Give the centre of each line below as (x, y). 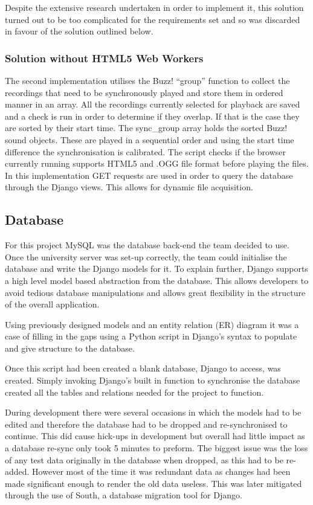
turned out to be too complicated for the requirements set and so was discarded (153, 19)
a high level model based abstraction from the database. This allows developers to (157, 280)
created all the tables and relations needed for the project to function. (134, 392)
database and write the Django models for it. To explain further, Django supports (156, 269)
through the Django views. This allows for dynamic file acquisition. (129, 187)
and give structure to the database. (70, 348)
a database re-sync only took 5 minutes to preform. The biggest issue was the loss (156, 448)
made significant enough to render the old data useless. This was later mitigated (153, 483)
